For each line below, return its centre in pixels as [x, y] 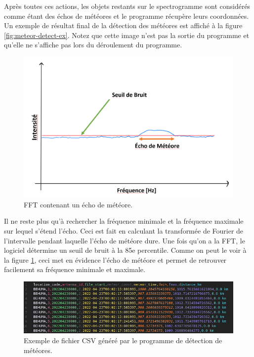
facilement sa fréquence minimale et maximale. [75, 269]
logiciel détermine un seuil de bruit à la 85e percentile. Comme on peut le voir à [125, 250]
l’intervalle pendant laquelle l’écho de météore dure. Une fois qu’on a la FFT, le [125, 240]
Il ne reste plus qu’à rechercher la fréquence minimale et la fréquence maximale [124, 221]
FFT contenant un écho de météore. [78, 204]
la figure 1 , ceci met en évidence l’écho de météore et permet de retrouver [115, 259]
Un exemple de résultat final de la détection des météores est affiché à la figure [123, 25]
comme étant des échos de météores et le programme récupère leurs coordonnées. [127, 16]
